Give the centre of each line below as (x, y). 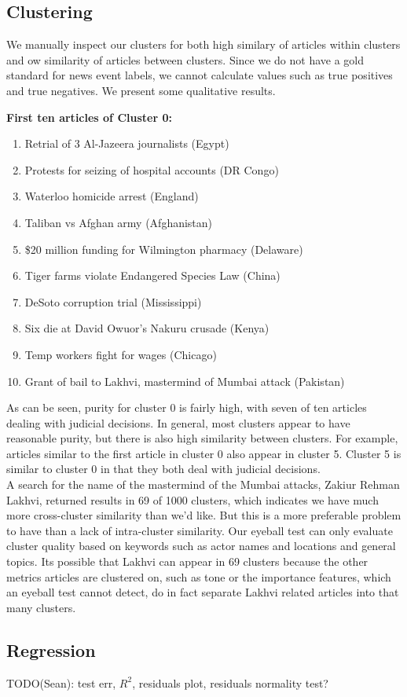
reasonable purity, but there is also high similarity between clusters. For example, (202, 438)
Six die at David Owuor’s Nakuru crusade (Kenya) (147, 328)
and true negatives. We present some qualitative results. (141, 90)
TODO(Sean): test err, (61, 682)
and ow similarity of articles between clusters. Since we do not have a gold (185, 59)
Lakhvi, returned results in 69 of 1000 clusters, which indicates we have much (192, 499)
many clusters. (41, 607)
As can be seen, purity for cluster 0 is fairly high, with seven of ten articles (187, 407)
